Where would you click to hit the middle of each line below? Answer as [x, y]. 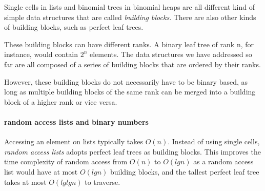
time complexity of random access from [66, 161]
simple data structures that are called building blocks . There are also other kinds [130, 17]
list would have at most [41, 171]
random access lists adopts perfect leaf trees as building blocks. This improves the [132, 151]
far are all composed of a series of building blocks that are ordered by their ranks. [132, 64]
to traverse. [103, 182]
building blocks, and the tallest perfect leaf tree [185, 171]
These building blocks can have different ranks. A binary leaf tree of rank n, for [129, 44]
